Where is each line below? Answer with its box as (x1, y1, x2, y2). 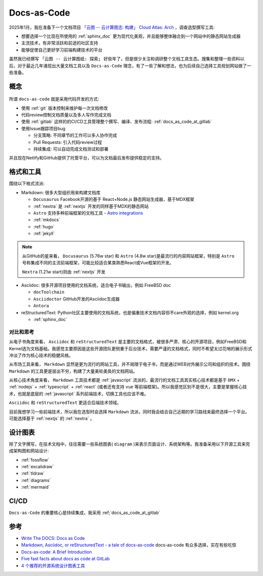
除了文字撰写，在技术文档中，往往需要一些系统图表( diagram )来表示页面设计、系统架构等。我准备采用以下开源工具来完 (9, 441, 250, 447)
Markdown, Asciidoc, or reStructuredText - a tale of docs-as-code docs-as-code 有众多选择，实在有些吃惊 (21, 542, 237, 548)
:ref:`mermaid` (21, 484, 50, 490)
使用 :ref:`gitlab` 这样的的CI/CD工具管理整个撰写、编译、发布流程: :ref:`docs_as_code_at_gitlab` (21, 119, 212, 124)
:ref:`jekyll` (33, 231, 55, 237)
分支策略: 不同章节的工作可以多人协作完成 (33, 132, 117, 139)
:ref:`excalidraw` (21, 464, 54, 470)
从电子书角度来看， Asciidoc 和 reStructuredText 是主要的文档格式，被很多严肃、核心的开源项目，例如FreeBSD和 (9, 339, 247, 345)
